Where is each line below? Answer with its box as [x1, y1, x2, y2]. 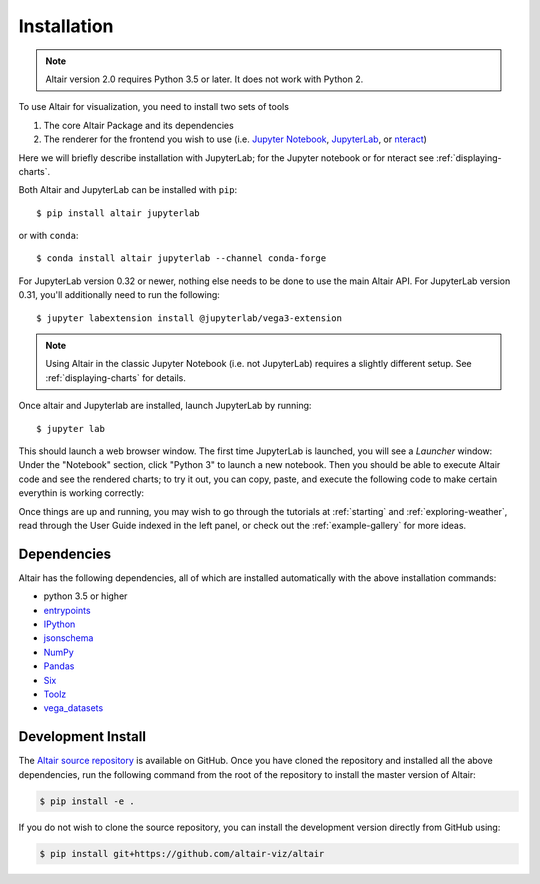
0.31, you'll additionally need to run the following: [18, 289, 220, 301]
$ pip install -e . [39, 795, 135, 807]
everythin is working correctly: [18, 487, 145, 499]
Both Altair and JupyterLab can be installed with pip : [18, 184, 238, 196]
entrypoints [43, 604, 91, 616]
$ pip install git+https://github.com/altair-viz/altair [39, 848, 325, 859]
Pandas [43, 660, 75, 672]
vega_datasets [43, 702, 104, 714]
